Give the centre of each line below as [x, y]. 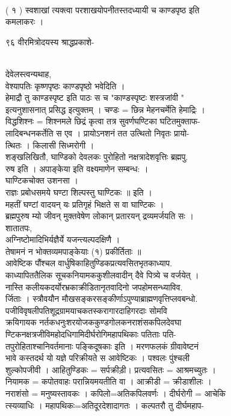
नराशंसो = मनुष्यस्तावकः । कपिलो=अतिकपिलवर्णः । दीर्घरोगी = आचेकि [115, 393]
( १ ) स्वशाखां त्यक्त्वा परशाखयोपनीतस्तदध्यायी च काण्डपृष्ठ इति [103, 9]
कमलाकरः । [25, 21]
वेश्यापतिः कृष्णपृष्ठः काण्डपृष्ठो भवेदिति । [65, 85]
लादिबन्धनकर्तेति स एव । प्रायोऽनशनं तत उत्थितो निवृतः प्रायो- [97, 133]
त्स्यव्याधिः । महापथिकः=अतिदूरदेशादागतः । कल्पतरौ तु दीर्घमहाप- [105, 405]
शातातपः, [19, 227]
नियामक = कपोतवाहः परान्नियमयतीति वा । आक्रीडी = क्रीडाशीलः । [109, 381]
